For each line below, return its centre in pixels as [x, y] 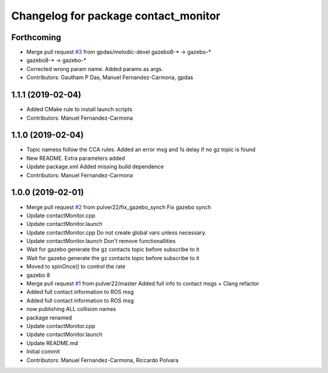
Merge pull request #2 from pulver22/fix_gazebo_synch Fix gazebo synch [119, 207]
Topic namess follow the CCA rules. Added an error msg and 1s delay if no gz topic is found [141, 149]
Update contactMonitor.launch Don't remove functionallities [101, 241]
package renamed [49, 317]
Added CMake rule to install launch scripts [80, 109]
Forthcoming [36, 37]
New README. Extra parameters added [76, 158]
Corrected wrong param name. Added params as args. [95, 69]
